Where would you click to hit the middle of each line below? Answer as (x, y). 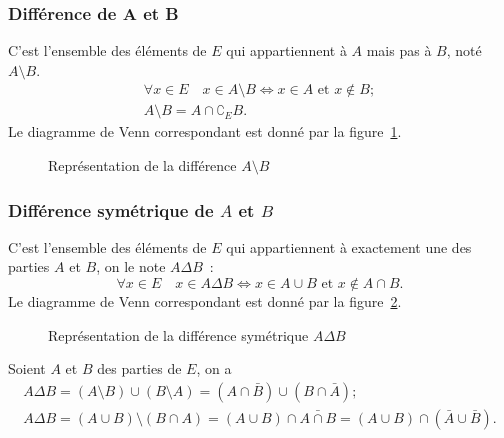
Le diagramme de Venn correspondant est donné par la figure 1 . (205, 131)
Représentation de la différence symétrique (178, 334)
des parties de (139, 368)
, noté (464, 50)
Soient (27, 368)
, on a (214, 368)
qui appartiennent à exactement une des (349, 246)
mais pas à (399, 50)
